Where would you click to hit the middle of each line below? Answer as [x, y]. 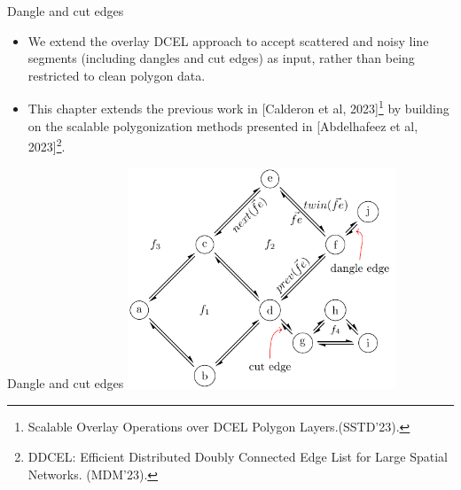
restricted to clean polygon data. [117, 75]
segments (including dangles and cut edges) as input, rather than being [221, 58]
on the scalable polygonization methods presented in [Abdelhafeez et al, [223, 125]
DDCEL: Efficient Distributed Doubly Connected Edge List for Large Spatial [238, 456]
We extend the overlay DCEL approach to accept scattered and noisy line [228, 40]
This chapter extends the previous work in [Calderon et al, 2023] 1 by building [238, 107]
